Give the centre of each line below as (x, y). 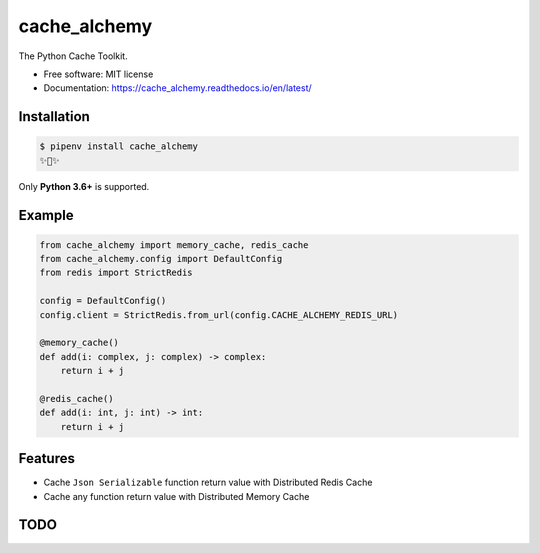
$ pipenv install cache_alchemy (119, 146)
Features (46, 458)
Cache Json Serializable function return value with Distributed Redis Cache (208, 482)
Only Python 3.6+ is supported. (84, 186)
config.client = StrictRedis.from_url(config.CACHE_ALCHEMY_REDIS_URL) (219, 314)
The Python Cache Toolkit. (73, 56)
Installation (54, 116)
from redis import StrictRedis (116, 273)
